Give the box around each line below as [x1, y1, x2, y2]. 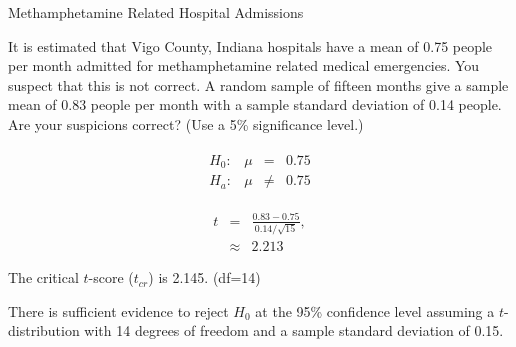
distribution [8, 320, 80, 341]
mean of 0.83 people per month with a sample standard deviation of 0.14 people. [8, 94, 502, 115]
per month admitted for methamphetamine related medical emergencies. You [8, 55, 480, 76]
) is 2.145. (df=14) [148, 267, 261, 288]
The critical [8, 267, 79, 288]
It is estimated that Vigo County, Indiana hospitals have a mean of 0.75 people [8, 35, 493, 56]
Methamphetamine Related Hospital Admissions [8, 2, 304, 22]
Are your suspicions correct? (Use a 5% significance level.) [8, 113, 364, 134]
